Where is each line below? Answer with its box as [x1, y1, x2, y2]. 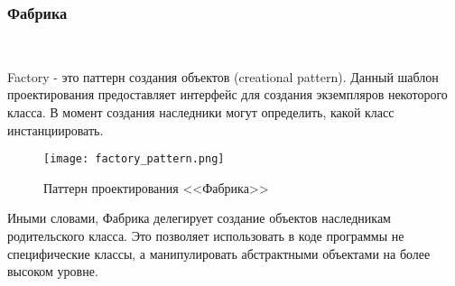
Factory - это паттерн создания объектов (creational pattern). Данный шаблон [7, 67, 439, 86]
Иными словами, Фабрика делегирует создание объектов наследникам [7, 208, 391, 227]
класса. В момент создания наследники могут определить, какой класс [7, 103, 395, 121]
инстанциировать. [7, 120, 104, 139]
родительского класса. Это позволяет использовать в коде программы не [7, 226, 404, 245]
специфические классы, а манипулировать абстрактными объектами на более [7, 244, 431, 263]
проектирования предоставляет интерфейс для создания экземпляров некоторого [7, 85, 448, 104]
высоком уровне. [7, 262, 98, 281]
